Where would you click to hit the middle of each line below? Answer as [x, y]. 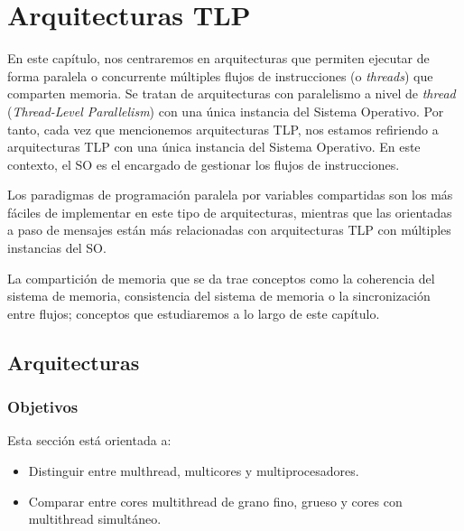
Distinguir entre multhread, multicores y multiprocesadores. [194, 471]
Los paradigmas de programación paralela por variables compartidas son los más [230, 195]
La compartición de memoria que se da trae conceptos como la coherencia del [221, 278]
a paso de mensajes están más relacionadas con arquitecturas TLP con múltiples [229, 230]
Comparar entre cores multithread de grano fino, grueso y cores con [215, 501]
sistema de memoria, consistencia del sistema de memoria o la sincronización [219, 296]
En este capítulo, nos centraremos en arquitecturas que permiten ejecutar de [218, 58]
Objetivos [43, 407]
